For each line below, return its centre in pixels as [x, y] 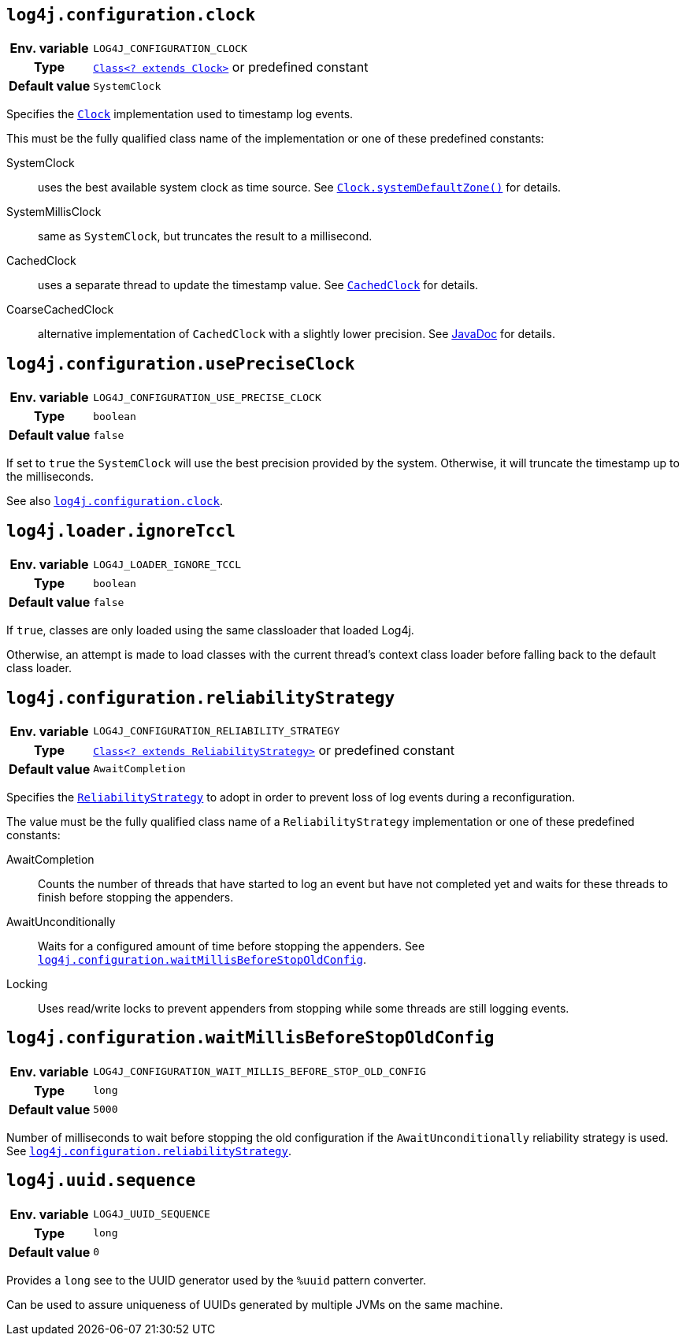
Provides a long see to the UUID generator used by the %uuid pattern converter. [216, 1280]
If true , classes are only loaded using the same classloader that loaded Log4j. [210, 630]
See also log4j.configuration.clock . [115, 501]
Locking [27, 983]
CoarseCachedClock [60, 310]
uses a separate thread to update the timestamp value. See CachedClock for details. [258, 285]
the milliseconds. [50, 477]
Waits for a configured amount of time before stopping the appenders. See [232, 946]
